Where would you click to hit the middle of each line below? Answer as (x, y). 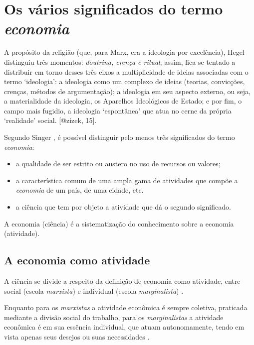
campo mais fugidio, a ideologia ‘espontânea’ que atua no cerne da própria (118, 110)
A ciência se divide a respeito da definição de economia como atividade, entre (122, 281)
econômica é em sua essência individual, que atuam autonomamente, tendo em (124, 327)
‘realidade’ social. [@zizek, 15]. (50, 120)
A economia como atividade (77, 260)
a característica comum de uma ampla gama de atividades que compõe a (127, 180)
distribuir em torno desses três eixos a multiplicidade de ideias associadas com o (126, 71)
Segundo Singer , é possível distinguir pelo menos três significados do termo (120, 137)
